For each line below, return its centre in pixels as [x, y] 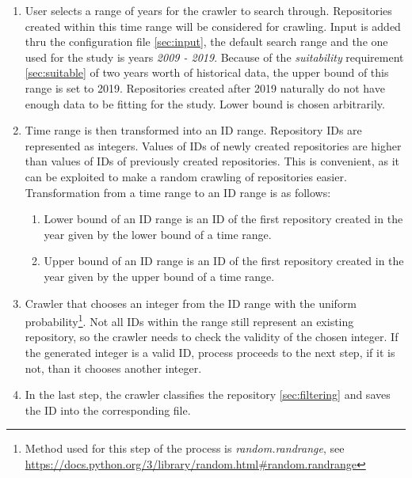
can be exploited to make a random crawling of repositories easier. [186, 176]
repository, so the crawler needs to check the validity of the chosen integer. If [212, 337]
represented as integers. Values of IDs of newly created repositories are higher [213, 145]
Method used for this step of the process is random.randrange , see [185, 448]
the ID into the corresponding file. [108, 410]
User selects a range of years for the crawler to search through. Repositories [208, 10]
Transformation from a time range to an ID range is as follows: [178, 192]
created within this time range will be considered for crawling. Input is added [213, 26]
